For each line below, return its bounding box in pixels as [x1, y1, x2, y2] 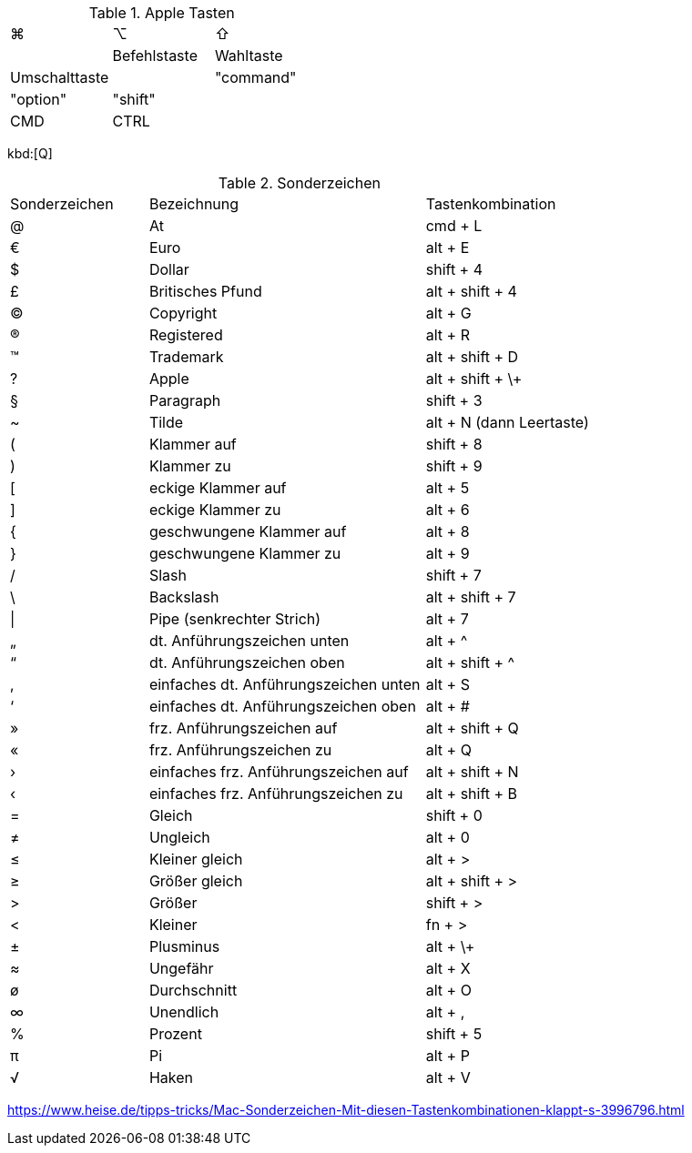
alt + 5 [425, 479, 470, 497]
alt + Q [425, 741, 472, 759]
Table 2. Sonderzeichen [218, 174, 381, 192]
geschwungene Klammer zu [148, 544, 341, 562]
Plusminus [148, 937, 220, 956]
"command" [214, 68, 297, 86]
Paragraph [148, 391, 221, 410]
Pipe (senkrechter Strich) [148, 610, 321, 628]
